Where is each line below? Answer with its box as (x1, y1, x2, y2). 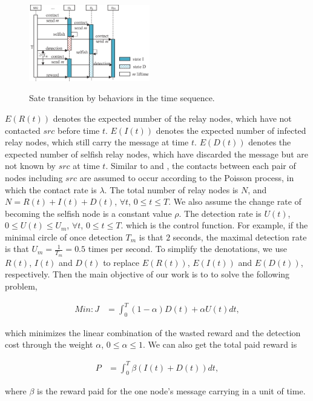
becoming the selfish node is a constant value (5, 207, 172, 219)
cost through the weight (5, 338, 93, 351)
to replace (103, 256, 140, 268)
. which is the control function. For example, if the (120, 219, 308, 231)
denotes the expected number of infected (156, 124, 306, 136)
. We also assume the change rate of (168, 195, 301, 208)
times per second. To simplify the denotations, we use (88, 242, 287, 255)
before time (58, 124, 100, 136)
